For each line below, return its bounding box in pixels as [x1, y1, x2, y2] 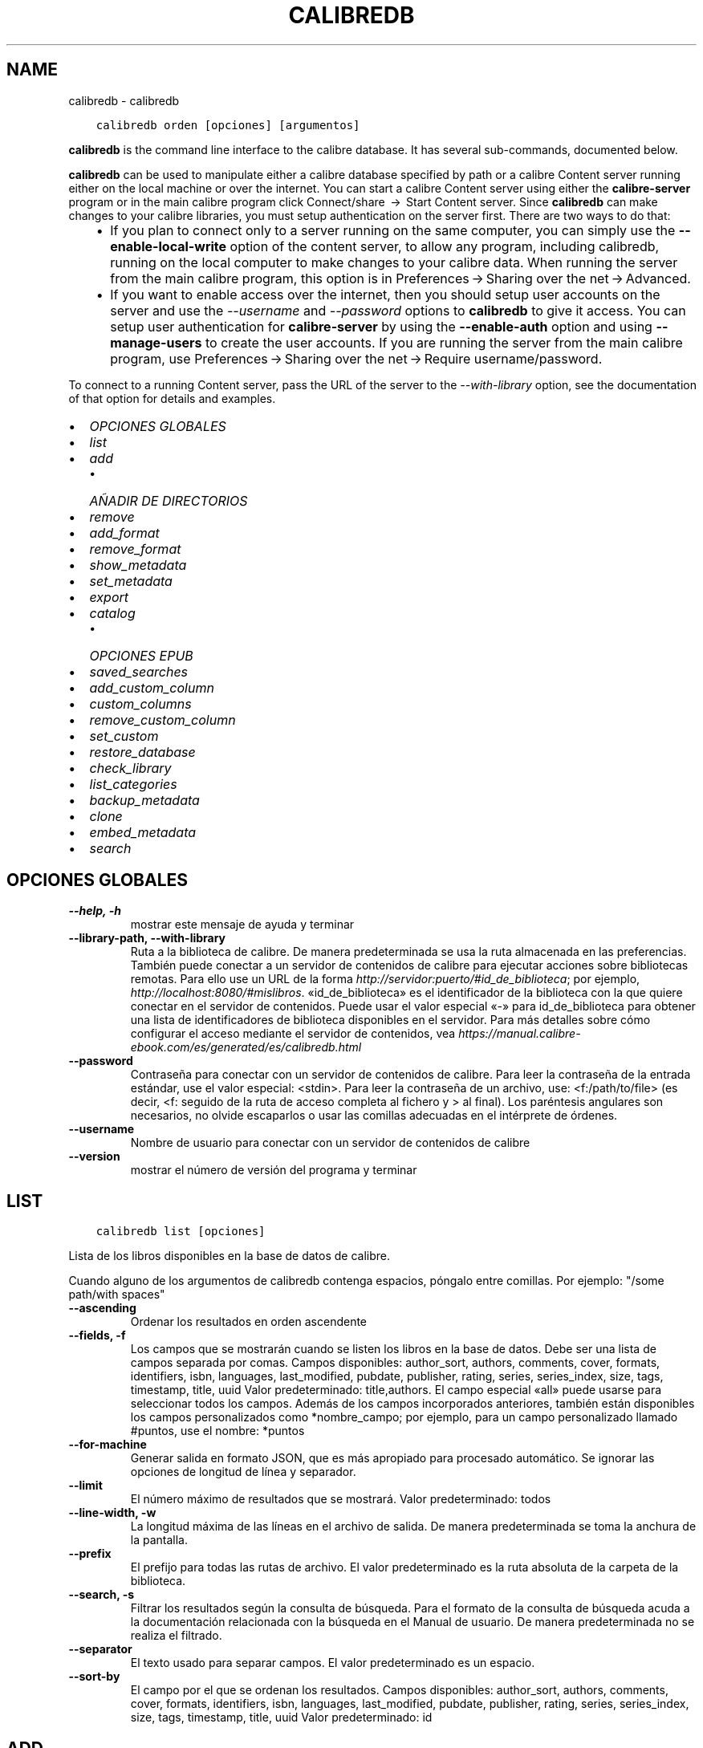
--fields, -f [68, 1328, 126, 1343]
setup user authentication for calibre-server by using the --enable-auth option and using [110, 318, 652, 335]
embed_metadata [89, 823, 197, 840]
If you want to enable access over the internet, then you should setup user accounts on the [110, 286, 660, 303]
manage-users [110, 334, 202, 351]
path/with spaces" [68, 1287, 165, 1302]
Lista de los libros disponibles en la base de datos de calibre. [68, 1249, 391, 1263]
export [89, 588, 129, 605]
